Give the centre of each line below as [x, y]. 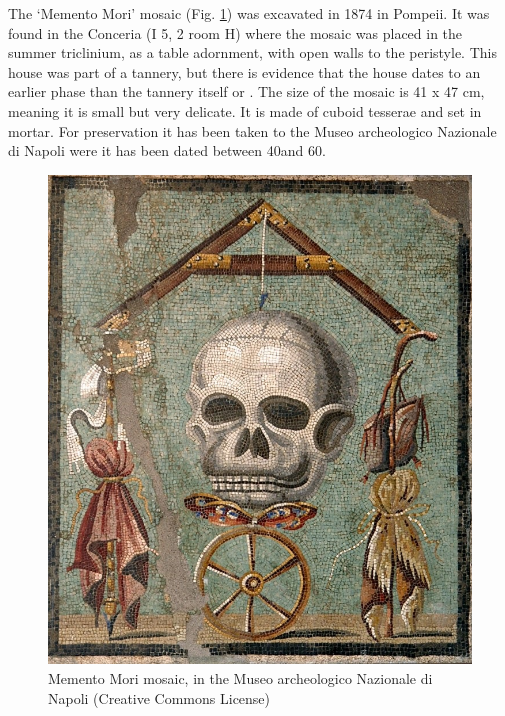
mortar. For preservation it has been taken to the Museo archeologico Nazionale [252, 130]
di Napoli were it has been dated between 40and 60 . [167, 150]
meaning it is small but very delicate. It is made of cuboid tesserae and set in [245, 110]
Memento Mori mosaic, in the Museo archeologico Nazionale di [240, 678]
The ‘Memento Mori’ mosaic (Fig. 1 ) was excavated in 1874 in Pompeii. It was [249, 13]
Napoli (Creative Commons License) [159, 697]
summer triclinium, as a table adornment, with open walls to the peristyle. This [252, 52]
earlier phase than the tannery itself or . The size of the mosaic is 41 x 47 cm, [246, 91]
